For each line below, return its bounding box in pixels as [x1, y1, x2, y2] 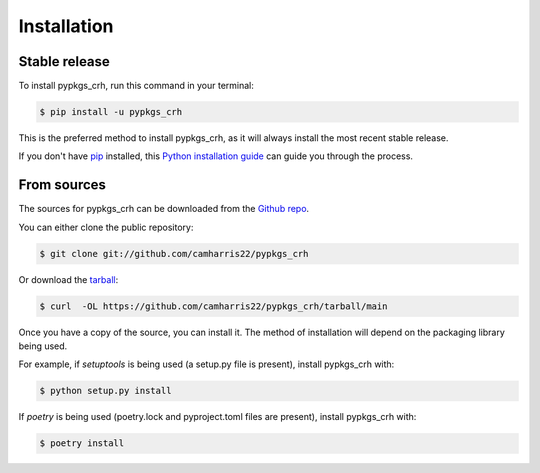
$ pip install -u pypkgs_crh [39, 106, 183, 118]
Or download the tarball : [18, 273, 119, 285]
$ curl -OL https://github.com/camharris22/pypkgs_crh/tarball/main [39, 300, 388, 312]
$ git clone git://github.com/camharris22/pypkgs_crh [39, 248, 309, 259]
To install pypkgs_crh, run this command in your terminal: [18, 80, 255, 92]
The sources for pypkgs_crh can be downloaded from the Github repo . [18, 203, 310, 215]
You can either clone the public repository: [18, 221, 194, 233]
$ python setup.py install [39, 385, 172, 397]
